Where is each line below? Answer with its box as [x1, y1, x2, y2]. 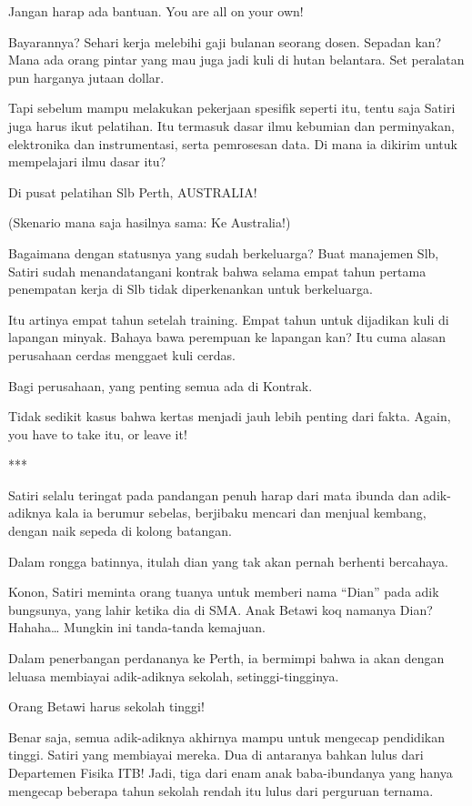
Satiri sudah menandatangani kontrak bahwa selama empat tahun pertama [8, 261, 427, 280]
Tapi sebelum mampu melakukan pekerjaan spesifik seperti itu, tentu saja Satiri [8, 98, 456, 117]
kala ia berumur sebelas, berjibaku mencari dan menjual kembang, [55, 503, 427, 522]
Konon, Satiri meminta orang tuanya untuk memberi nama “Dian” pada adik [8, 582, 439, 601]
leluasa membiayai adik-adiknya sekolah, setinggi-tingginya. [8, 666, 339, 685]
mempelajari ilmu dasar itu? [8, 152, 166, 171]
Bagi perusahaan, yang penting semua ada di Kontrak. [8, 376, 313, 395]
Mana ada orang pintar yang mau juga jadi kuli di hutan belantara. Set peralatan [8, 50, 465, 69]
